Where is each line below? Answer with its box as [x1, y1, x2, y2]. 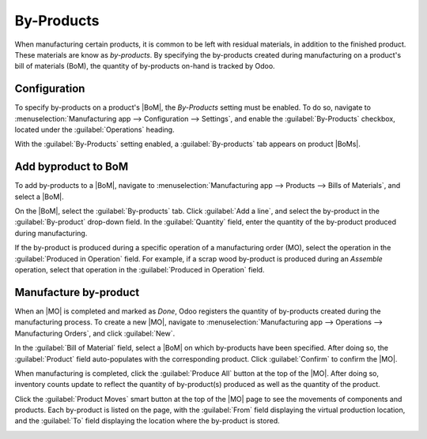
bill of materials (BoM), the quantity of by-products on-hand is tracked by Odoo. [14, 62, 276, 71]
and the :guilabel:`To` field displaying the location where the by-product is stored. [14, 416, 280, 426]
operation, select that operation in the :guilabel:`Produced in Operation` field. [14, 265, 265, 275]
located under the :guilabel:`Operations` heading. [14, 125, 175, 134]
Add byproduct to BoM [14, 160, 129, 174]
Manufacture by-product [14, 285, 140, 299]
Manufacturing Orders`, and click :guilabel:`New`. [14, 328, 176, 338]
